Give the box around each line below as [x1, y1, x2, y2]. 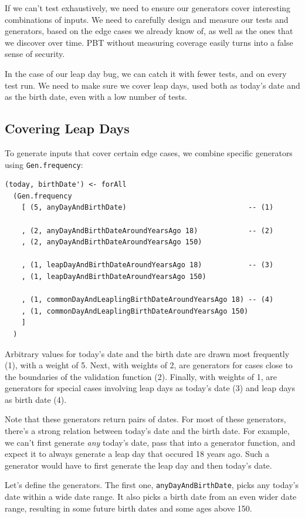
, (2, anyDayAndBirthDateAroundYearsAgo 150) [21, 238, 202, 247]
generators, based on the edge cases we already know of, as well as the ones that [5, 25, 293, 37]
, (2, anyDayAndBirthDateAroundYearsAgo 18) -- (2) [21, 226, 274, 235]
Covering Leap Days [5, 119, 130, 137]
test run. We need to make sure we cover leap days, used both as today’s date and [5, 79, 300, 91]
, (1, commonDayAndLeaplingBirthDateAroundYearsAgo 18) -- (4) [21, 295, 274, 304]
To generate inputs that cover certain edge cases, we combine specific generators [5, 146, 293, 159]
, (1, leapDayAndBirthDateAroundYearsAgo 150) [21, 272, 206, 281]
